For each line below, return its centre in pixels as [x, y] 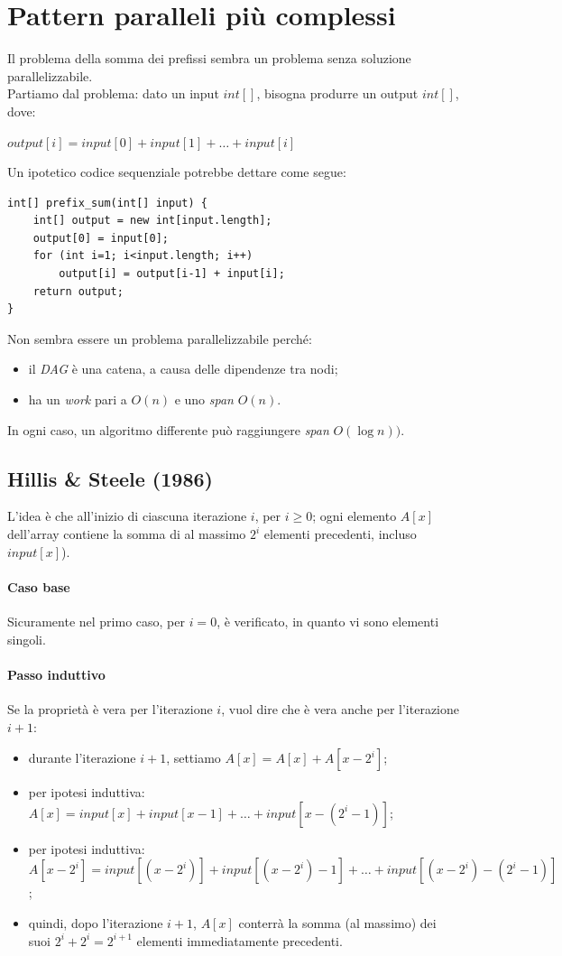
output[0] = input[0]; [101, 238]
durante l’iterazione [82, 758]
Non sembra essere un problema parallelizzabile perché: [160, 338]
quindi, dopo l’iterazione [96, 922]
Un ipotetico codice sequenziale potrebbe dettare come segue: [177, 172]
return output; [78, 291]
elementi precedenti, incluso [340, 534]
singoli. [27, 639]
